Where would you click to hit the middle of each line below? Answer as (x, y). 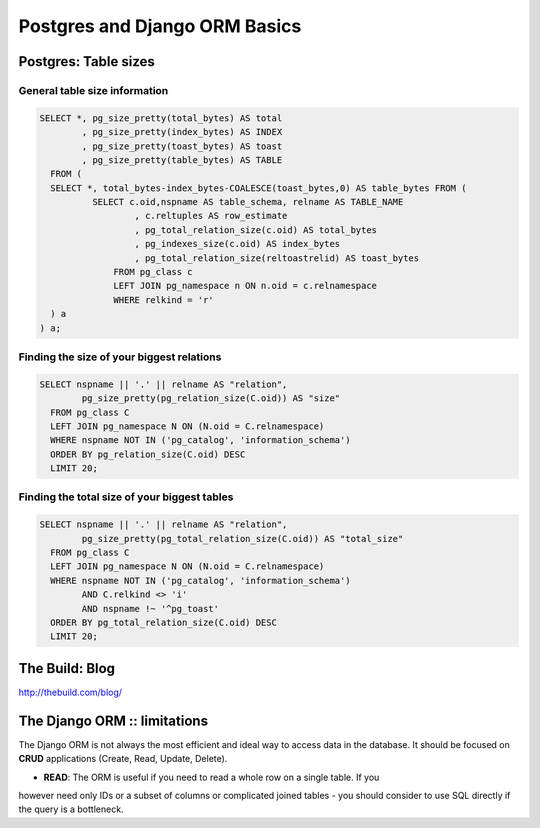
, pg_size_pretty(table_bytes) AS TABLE (182, 159)
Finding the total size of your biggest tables (126, 497)
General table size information (93, 90)
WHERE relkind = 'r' (163, 299)
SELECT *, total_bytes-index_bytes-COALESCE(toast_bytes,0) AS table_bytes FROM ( (258, 188)
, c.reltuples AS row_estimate (211, 216)
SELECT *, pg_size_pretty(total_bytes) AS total (161, 118)
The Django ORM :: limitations (113, 720)
